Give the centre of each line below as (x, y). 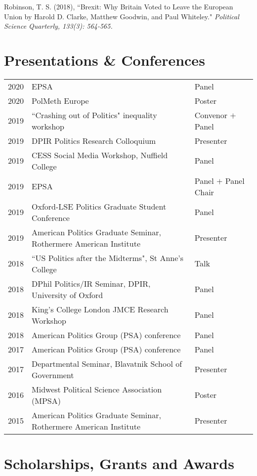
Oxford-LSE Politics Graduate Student (99, 206)
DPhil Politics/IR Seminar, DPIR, (91, 283)
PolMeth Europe (60, 100)
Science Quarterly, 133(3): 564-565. (58, 26)
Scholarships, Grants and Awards (119, 463)
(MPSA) (46, 400)
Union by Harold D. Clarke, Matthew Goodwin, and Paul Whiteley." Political (122, 16)
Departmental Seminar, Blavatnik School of (107, 363)
